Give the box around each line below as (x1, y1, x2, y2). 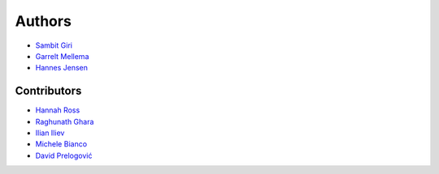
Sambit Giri (35, 40, 73, 50)
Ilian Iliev (35, 128, 65, 138)
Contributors (15, 84, 82, 98)
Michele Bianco (35, 139, 88, 149)
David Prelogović (35, 151, 93, 160)
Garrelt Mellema (35, 51, 89, 61)
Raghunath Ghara (35, 117, 94, 126)
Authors (15, 12, 72, 30)
